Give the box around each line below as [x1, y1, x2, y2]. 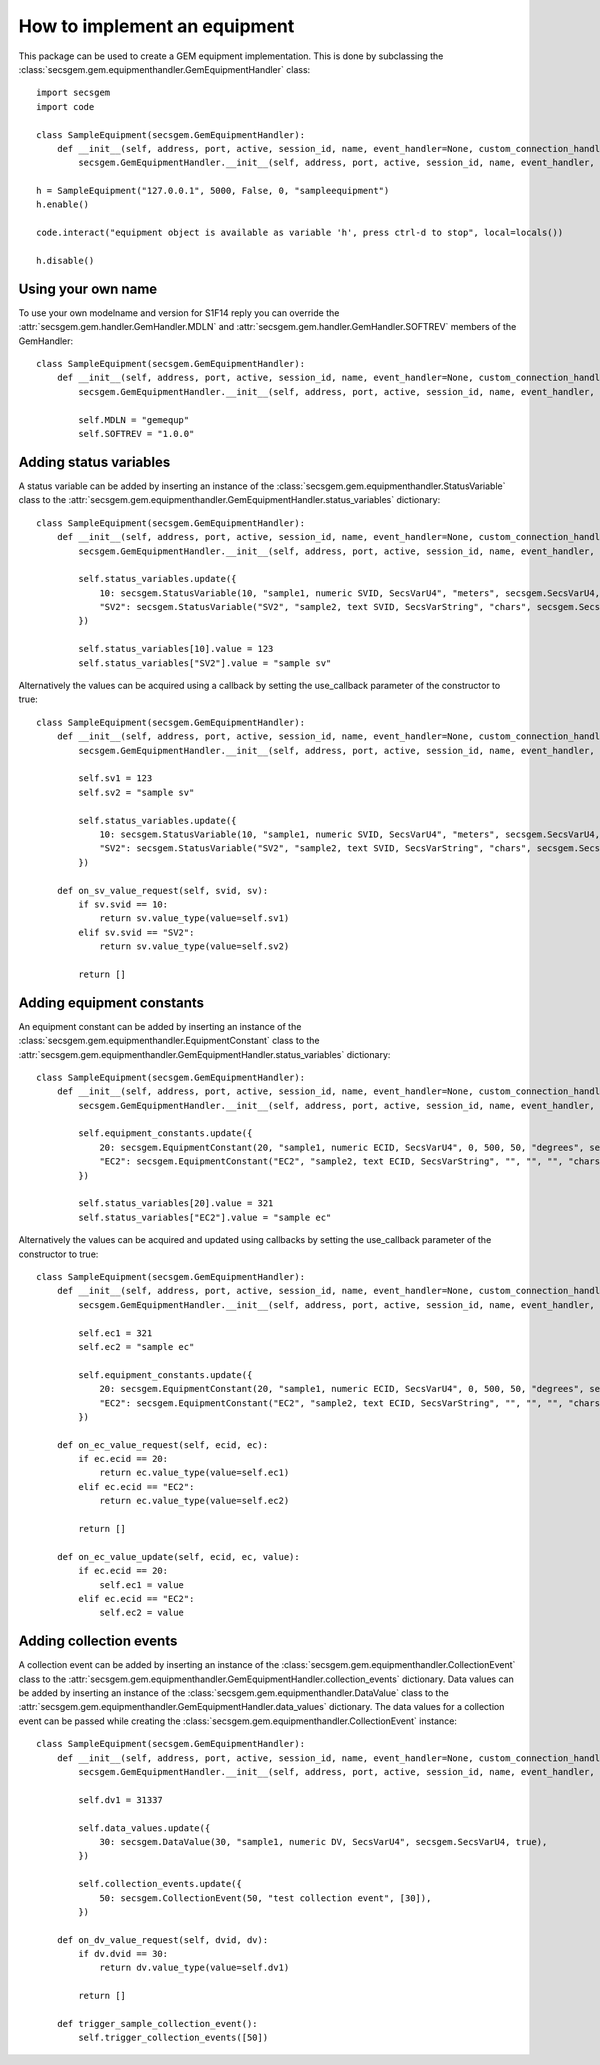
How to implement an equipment [18, 15, 295, 37]
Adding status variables [18, 453, 171, 470]
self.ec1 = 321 [78, 1327, 153, 1339]
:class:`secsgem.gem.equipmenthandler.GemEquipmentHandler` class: [18, 63, 311, 75]
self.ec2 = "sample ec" [78, 1341, 195, 1352]
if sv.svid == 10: [78, 898, 169, 910]
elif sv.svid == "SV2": [78, 926, 195, 938]
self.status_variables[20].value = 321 [78, 1198, 274, 1209]
